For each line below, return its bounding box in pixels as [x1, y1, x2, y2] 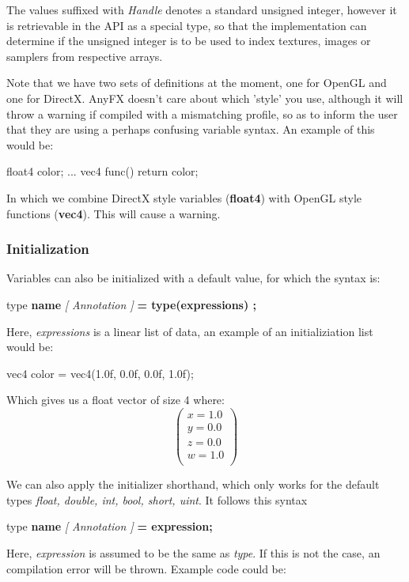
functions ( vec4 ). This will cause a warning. [6, 205, 221, 221]
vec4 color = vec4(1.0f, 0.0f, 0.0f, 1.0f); [6, 365, 194, 381]
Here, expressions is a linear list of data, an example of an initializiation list [6, 323, 373, 339]
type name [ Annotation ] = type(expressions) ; [6, 296, 257, 312]
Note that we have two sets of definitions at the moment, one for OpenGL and [6, 74, 387, 91]
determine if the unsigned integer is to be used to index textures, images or [6, 32, 371, 49]
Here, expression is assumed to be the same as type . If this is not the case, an [6, 544, 381, 561]
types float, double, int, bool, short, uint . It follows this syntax [6, 491, 308, 508]
